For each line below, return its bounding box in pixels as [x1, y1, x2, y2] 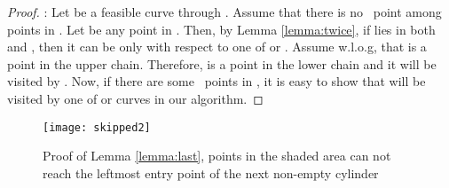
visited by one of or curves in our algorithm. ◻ [7, 89, 264, 107]
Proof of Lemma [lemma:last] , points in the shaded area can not [43, 146, 391, 165]
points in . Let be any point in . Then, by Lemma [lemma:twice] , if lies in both [7, 20, 436, 38]
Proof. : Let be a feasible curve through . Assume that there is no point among [7, 3, 442, 20]
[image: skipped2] [43, 121, 151, 134]
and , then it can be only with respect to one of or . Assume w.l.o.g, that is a [7, 37, 427, 56]
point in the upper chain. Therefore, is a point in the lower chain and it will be [7, 54, 437, 73]
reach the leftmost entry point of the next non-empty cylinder [43, 163, 379, 182]
